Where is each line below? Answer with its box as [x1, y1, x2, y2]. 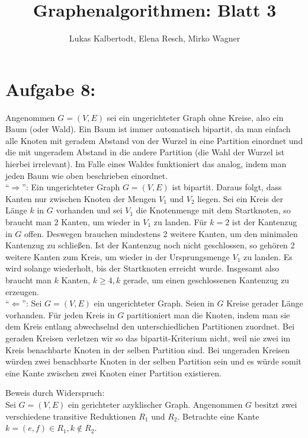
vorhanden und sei [56, 204, 123, 216]
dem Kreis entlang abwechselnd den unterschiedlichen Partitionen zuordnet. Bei [5, 320, 295, 333]
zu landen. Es [243, 250, 293, 263]
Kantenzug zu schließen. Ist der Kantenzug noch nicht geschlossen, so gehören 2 [5, 239, 295, 251]
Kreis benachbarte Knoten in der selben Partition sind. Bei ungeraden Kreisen [5, 343, 290, 356]
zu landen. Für [153, 216, 207, 228]
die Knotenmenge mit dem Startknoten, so [136, 204, 291, 216]
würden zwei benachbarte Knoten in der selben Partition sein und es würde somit [5, 355, 302, 367]
